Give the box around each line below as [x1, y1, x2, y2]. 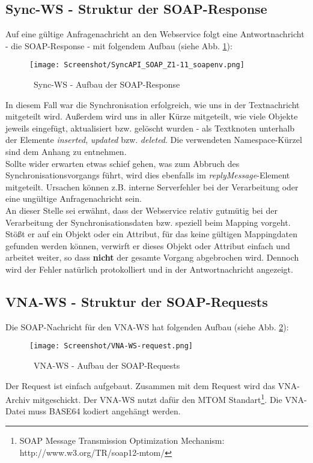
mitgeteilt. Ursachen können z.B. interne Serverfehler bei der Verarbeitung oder [5, 180, 299, 193]
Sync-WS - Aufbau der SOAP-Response [33, 78, 180, 91]
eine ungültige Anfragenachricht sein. [5, 192, 142, 205]
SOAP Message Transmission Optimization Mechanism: [19, 434, 225, 447]
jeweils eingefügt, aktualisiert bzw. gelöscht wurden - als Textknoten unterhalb [5, 121, 295, 134]
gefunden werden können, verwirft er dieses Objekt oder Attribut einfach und [5, 239, 290, 252]
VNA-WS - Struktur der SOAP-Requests [5, 292, 268, 310]
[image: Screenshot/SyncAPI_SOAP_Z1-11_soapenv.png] [29, 61, 245, 70]
